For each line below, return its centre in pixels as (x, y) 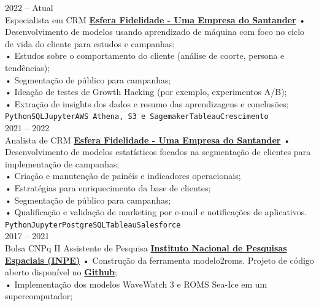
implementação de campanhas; (62, 163)
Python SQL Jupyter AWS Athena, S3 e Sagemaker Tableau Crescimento (137, 117)
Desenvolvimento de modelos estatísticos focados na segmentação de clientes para (158, 152)
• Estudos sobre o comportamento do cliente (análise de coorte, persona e (145, 55)
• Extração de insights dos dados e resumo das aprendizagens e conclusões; (147, 103)
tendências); (28, 67)
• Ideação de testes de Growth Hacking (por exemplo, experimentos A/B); (146, 92)
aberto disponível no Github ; (61, 272)
